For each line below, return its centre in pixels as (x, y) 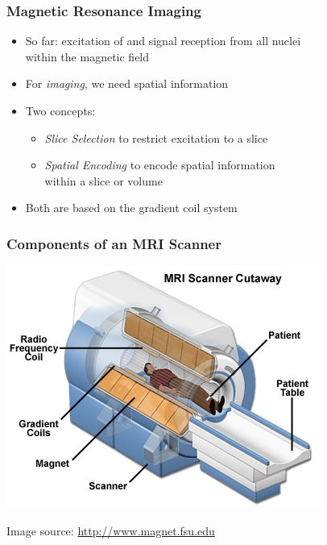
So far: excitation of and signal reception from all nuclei (163, 41)
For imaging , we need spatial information (127, 83)
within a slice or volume (103, 180)
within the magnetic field (87, 56)
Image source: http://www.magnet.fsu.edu (111, 530)
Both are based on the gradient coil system (131, 208)
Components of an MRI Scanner (114, 243)
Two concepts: (60, 110)
